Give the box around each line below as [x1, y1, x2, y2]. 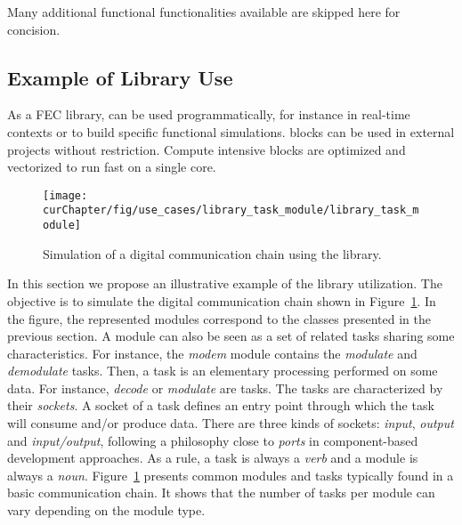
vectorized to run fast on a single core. [7, 157, 216, 176]
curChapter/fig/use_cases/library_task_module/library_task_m [43, 204, 419, 217]
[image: [43, 189, 88, 202]
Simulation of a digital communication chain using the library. [43, 244, 382, 262]
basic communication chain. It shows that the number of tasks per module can [7, 483, 435, 502]
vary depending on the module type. [7, 501, 206, 520]
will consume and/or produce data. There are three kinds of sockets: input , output [7, 414, 454, 432]
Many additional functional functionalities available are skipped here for [7, 3, 401, 20]
